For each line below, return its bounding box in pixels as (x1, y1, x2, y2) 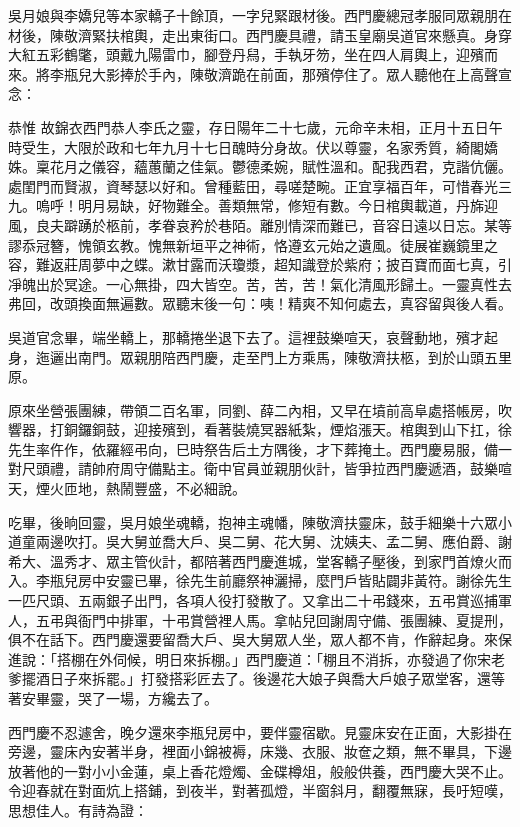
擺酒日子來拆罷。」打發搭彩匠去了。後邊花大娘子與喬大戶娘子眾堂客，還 (21, 668, 491, 689)
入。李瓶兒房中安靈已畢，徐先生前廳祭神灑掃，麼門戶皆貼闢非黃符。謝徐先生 (8, 570, 512, 591)
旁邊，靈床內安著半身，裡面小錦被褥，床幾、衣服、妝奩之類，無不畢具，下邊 (8, 741, 512, 762)
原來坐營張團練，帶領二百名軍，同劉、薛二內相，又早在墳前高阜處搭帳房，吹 (8, 399, 512, 420)
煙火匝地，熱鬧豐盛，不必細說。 (35, 478, 246, 499)
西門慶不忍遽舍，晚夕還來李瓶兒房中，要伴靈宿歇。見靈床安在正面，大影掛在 (8, 721, 512, 742)
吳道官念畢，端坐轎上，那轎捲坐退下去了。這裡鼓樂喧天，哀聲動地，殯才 (8, 326, 484, 347)
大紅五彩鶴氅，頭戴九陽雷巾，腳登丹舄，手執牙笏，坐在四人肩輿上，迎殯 (8, 44, 484, 65)
